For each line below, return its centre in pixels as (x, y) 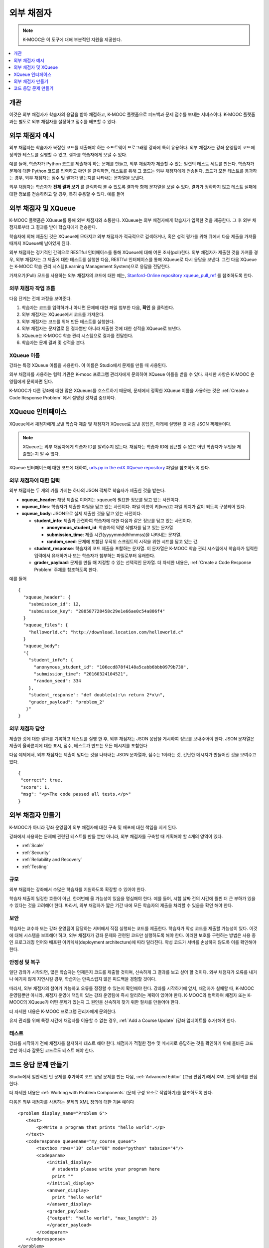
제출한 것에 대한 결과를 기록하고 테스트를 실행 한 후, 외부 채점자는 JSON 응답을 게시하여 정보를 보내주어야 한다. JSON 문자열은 (132, 738)
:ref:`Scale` (33, 846)
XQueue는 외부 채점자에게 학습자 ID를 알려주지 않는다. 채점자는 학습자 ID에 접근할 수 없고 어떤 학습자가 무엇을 (129, 447)
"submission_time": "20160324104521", (81, 674)
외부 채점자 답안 (27, 729)
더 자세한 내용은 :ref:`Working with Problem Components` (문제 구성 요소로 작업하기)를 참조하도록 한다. (111, 1093)
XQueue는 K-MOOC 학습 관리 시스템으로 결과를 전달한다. (77, 335)
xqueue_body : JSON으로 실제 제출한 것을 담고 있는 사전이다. (82, 514)
